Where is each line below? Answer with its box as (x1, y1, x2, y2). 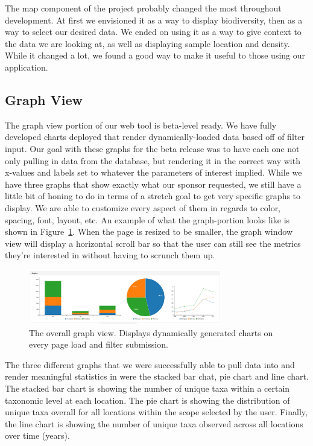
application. (5, 60, 48, 73)
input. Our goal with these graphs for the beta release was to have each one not (5, 142, 300, 155)
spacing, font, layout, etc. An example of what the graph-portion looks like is (5, 213, 290, 226)
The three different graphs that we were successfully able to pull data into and (5, 358, 295, 371)
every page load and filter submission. (29, 338, 168, 351)
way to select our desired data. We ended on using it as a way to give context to (5, 25, 302, 38)
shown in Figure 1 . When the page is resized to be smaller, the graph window (5, 225, 293, 238)
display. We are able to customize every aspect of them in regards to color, (5, 201, 281, 214)
